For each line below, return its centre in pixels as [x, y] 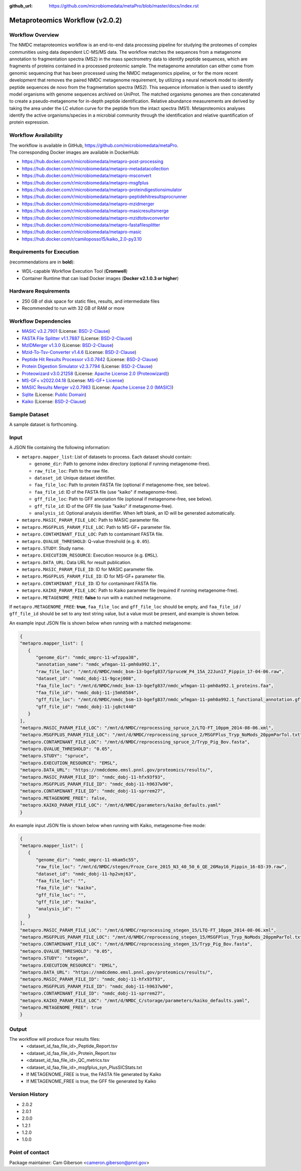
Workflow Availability [36, 135]
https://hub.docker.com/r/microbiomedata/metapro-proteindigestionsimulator [102, 190]
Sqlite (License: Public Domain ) [54, 394]
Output [18, 1029]
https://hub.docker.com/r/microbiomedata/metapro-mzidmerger [88, 204]
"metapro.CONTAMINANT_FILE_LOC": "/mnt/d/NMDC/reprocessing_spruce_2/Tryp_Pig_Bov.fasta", [135, 742]
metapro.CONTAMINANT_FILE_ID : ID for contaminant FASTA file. [90, 583]
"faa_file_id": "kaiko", [66, 888]
